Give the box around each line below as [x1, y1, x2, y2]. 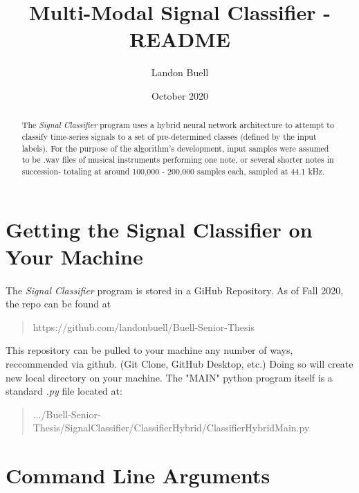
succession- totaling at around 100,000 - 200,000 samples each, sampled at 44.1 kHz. [21, 165, 325, 177]
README [129, 25, 231, 53]
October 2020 [151, 88, 209, 102]
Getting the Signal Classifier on [6, 215, 313, 243]
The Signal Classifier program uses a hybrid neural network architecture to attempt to [21, 119, 334, 131]
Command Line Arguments [6, 461, 270, 490]
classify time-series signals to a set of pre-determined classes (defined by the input [21, 130, 317, 142]
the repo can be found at [6, 296, 111, 311]
